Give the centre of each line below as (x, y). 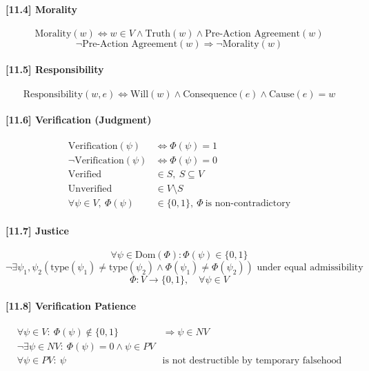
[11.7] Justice (37, 231)
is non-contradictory (248, 203)
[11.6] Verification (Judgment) (79, 120)
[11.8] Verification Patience (71, 305)
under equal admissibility (310, 268)
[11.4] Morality (41, 9)
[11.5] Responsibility (55, 69)
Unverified (90, 189)
